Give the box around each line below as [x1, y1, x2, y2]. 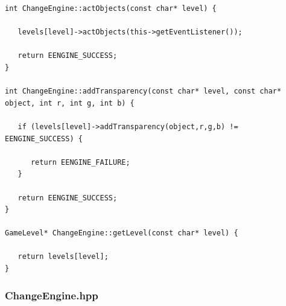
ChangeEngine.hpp [5, 287, 98, 302]
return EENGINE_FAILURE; [30, 158, 130, 167]
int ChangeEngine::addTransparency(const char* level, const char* [5, 87, 282, 96]
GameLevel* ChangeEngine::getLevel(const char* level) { [5, 229, 238, 238]
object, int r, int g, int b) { [5, 98, 135, 107]
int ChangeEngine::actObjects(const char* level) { [5, 4, 217, 13]
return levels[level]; [17, 252, 109, 261]
